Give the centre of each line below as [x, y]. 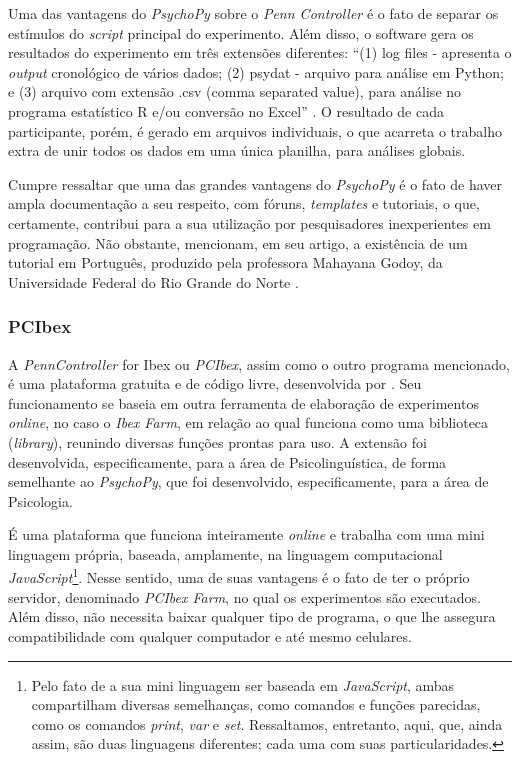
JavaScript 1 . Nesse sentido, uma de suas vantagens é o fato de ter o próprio [239, 576]
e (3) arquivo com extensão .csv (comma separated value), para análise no [235, 91]
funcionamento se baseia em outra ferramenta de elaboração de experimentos [243, 402]
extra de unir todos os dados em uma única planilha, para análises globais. [237, 150]
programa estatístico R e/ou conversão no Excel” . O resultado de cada [226, 110]
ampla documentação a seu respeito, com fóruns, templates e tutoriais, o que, [244, 203]
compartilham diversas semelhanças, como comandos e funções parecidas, [256, 704]
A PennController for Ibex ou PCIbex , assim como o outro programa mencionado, [259, 363]
